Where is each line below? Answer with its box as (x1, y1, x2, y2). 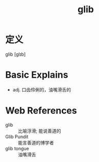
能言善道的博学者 (18, 140, 54, 146)
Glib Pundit (5, 133, 29, 140)
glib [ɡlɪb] (5, 51, 26, 57)
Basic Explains (5, 69, 68, 81)
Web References (5, 105, 78, 117)
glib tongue (5, 145, 30, 151)
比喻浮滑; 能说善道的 (18, 128, 61, 134)
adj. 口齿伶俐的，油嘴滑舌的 (12, 86, 71, 92)
